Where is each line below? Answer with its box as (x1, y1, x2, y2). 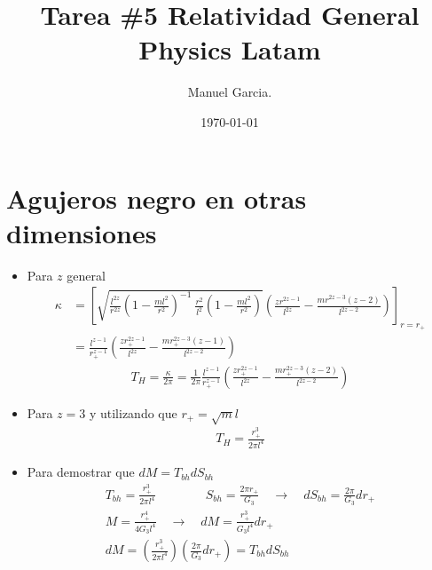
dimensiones (6, 214, 157, 250)
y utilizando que (89, 403, 177, 422)
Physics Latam (138, 31, 321, 67)
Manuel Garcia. (187, 83, 272, 101)
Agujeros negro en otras (6, 179, 307, 216)
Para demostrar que (27, 463, 135, 481)
